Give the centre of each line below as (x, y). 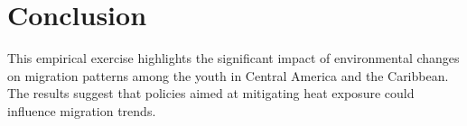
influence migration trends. (82, 110)
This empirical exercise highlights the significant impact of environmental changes (233, 58)
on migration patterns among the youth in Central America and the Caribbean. (228, 75)
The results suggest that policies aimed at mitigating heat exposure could (211, 93)
